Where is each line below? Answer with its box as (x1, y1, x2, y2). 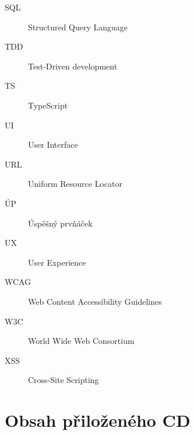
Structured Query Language (28, 20, 128, 33)
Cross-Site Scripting (28, 374, 99, 386)
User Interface (28, 138, 78, 151)
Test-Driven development (28, 60, 118, 72)
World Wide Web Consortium (28, 335, 135, 347)
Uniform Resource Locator (28, 178, 122, 190)
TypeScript (28, 99, 68, 111)
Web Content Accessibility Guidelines (28, 295, 162, 307)
